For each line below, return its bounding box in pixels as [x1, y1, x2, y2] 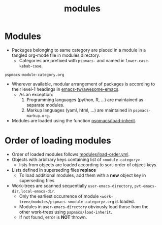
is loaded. [115, 198, 135, 204]
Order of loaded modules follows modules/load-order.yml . [11, 151, 130, 157]
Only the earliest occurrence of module [19, 193, 99, 199]
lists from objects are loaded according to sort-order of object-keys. [19, 161, 158, 168]
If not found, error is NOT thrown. [19, 214, 87, 220]
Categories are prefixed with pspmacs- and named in [19, 57, 125, 63]
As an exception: [19, 91, 54, 97]
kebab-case [19, 64, 42, 69]
